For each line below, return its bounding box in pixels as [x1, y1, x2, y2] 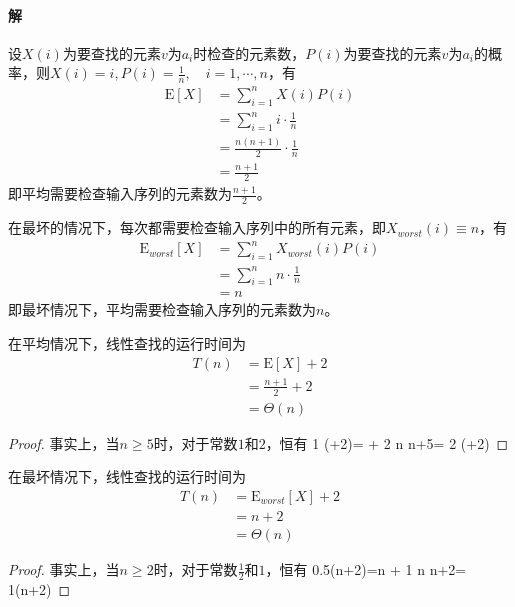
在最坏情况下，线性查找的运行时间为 [8, 466, 246, 487]
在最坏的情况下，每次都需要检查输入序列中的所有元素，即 [8, 217, 386, 238]
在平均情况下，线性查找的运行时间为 [8, 332, 246, 353]
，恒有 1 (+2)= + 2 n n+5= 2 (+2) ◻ [265, 432, 509, 453]
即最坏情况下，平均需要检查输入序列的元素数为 [8, 299, 316, 320]
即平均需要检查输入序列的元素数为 [8, 183, 232, 204]
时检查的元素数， [193, 42, 306, 63]
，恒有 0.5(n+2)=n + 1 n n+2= [265, 559, 467, 580]
